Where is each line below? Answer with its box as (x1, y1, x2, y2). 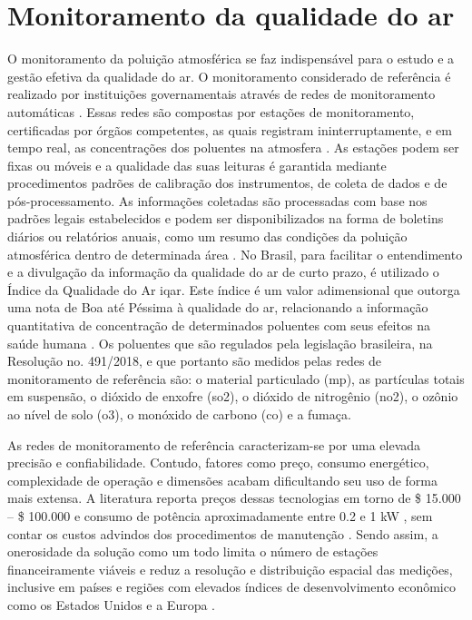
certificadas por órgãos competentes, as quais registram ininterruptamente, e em (7, 120, 452, 139)
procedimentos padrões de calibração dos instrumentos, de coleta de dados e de (7, 173, 447, 192)
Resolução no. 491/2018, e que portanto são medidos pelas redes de (7, 351, 382, 370)
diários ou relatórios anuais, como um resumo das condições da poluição (7, 227, 408, 246)
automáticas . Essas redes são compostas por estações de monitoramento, (7, 102, 415, 121)
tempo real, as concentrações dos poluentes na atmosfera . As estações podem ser (7, 138, 459, 157)
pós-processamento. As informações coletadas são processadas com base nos (7, 191, 428, 210)
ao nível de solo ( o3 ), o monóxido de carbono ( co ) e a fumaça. (7, 405, 351, 423)
